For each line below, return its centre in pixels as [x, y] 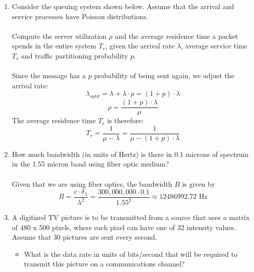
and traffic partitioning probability [75, 55]
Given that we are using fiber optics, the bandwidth [92, 183]
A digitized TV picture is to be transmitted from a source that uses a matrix [131, 217]
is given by [199, 183]
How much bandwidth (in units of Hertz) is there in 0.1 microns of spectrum [130, 154]
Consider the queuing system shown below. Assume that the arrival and [123, 6]
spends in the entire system [54, 46]
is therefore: [125, 120]
